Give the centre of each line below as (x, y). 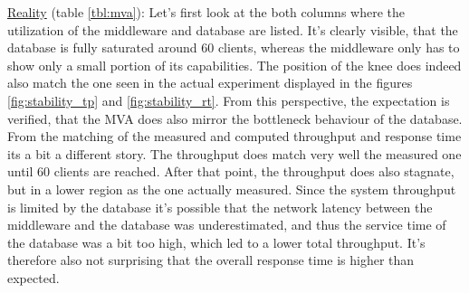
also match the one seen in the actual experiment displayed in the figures (210, 83)
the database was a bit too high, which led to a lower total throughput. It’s (216, 242)
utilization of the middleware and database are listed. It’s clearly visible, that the (233, 29)
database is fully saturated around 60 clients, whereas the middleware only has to (234, 47)
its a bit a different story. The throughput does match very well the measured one (234, 153)
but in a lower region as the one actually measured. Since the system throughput (232, 189)
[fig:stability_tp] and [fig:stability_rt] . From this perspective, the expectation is (229, 100)
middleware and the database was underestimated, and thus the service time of (227, 225)
